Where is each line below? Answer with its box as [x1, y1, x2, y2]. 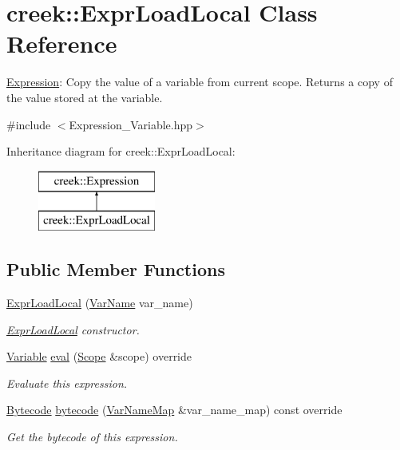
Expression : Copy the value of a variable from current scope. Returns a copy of [6, 73, 393, 90]
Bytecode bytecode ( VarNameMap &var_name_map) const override [6, 401, 343, 418]
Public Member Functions [6, 257, 225, 282]
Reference [6, 27, 117, 60]
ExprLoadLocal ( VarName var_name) [6, 294, 193, 311]
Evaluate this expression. [6, 374, 128, 391]
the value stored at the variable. [6, 89, 163, 105]
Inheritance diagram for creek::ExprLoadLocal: [6, 143, 236, 160]
